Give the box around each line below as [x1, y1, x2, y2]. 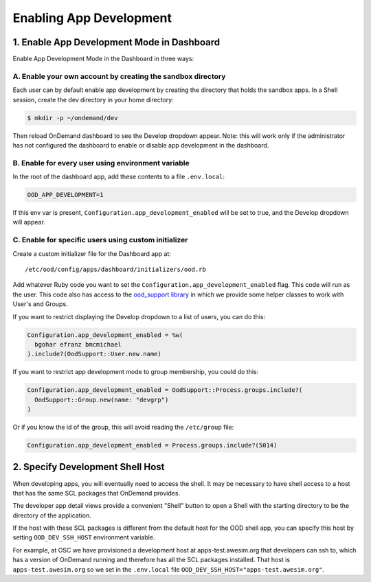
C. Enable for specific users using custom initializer [12, 235, 188, 245]
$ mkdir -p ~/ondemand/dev [27, 114, 118, 121]
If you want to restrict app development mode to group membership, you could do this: [12, 368, 259, 376]
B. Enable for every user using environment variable [12, 158, 190, 167]
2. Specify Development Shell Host [12, 461, 165, 473]
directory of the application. [12, 511, 92, 520]
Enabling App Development [12, 10, 172, 25]
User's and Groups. [12, 300, 68, 308]
